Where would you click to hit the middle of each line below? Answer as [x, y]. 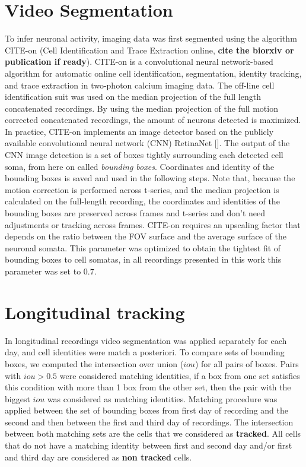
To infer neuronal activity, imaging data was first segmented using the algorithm [151, 38]
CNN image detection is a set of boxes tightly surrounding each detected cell [144, 155]
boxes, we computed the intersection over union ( [94, 363]
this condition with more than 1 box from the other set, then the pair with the [148, 387]
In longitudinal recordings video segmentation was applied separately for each [146, 340]
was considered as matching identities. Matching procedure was [162, 398]
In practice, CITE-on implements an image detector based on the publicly [139, 131]
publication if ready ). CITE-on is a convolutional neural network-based [139, 61]
